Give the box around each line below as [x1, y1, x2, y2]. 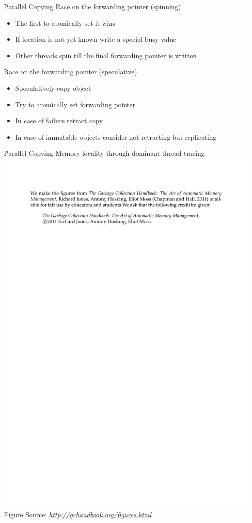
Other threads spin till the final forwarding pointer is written [15, 50, 197, 60]
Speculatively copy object [15, 82, 91, 93]
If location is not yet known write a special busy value [15, 34, 176, 44]
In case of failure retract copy [15, 115, 103, 126]
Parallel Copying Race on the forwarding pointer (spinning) [4, 1, 181, 11]
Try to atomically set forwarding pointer [15, 99, 136, 109]
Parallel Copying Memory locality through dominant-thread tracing [4, 148, 205, 158]
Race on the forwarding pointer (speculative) [4, 66, 137, 77]
